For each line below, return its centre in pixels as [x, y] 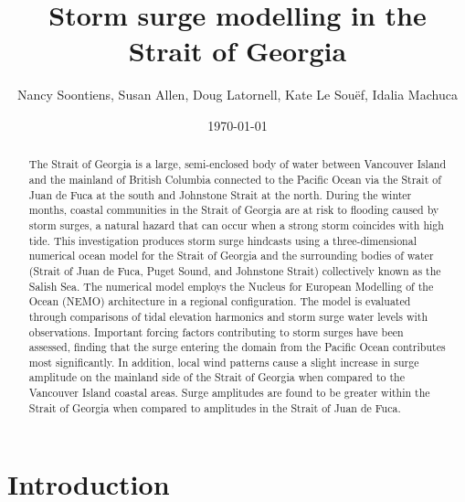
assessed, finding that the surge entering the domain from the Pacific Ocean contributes [237, 347]
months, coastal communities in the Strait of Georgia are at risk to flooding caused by [234, 210]
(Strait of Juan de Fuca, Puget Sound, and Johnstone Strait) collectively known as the [235, 270]
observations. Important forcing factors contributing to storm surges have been [216, 331]
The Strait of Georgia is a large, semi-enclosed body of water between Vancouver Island [238, 164]
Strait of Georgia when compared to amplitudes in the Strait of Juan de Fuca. [215, 407]
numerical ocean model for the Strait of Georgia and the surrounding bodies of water [231, 256]
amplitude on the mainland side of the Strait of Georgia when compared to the [217, 377]
